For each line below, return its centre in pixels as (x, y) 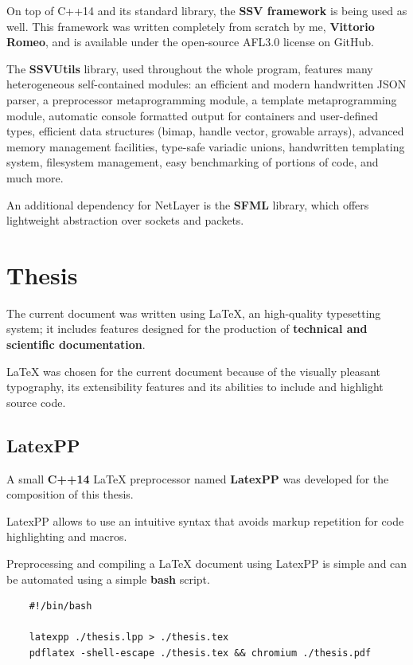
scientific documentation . (76, 344)
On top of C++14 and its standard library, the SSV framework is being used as (207, 10)
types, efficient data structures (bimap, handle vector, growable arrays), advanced (205, 131)
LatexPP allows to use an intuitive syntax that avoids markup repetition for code (205, 520)
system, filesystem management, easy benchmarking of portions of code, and (193, 162)
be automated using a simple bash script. (108, 579)
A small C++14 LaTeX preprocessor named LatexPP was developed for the (198, 478)
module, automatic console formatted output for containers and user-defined (193, 115)
